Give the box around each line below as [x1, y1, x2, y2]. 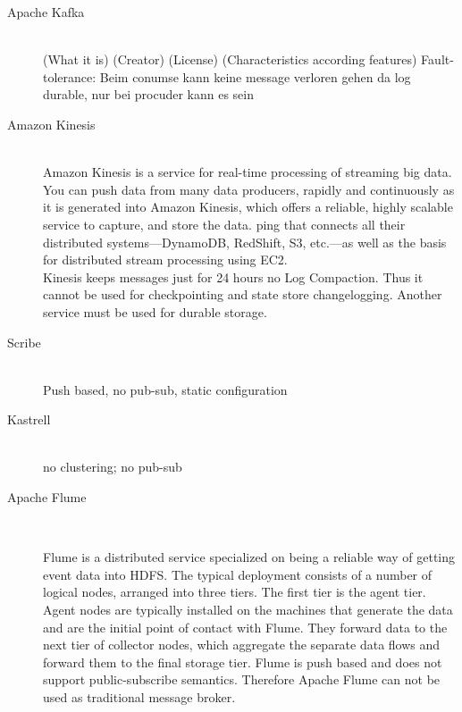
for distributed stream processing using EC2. [43, 250, 288, 269]
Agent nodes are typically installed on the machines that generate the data [43, 600, 453, 619]
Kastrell [7, 410, 51, 429]
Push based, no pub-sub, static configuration [43, 380, 288, 398]
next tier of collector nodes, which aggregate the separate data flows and [43, 635, 441, 654]
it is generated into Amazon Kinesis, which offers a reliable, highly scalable [43, 197, 453, 216]
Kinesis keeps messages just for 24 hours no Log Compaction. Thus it [43, 267, 424, 286]
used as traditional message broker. [43, 688, 236, 706]
